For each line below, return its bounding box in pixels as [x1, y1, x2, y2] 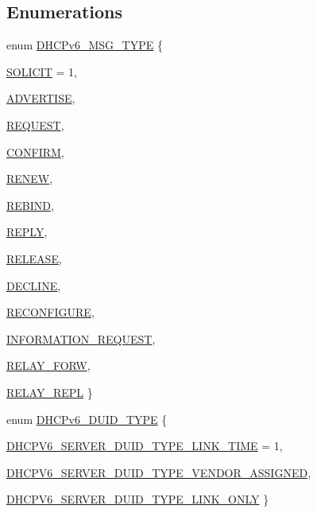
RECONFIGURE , [6, 304, 95, 321]
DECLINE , [6, 277, 61, 293]
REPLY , [6, 223, 48, 240]
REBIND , [6, 196, 54, 213]
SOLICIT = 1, [6, 63, 77, 80]
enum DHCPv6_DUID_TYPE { [6, 410, 168, 427]
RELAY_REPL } [6, 383, 93, 400]
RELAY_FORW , [6, 357, 91, 374]
